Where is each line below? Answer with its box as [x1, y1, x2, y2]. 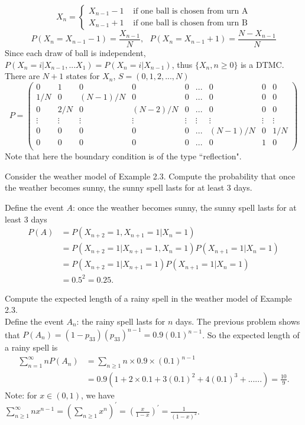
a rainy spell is [5, 341, 58, 353]
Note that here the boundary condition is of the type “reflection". [5, 150, 242, 162]
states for [66, 70, 100, 82]
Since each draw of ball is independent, [5, 47, 146, 59]
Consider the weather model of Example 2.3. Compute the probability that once [5, 169, 296, 182]
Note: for [5, 388, 37, 401]
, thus [171, 58, 193, 70]
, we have [80, 388, 115, 401]
